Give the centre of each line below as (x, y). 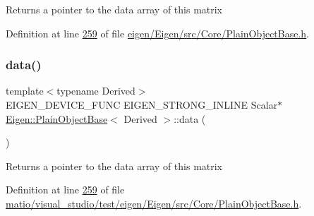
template (25, 91)
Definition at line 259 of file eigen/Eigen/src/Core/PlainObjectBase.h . (158, 33)
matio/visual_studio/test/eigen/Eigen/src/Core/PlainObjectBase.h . (154, 203)
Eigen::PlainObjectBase (57, 118)
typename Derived (96, 91)
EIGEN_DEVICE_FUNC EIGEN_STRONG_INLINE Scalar (142, 104)
